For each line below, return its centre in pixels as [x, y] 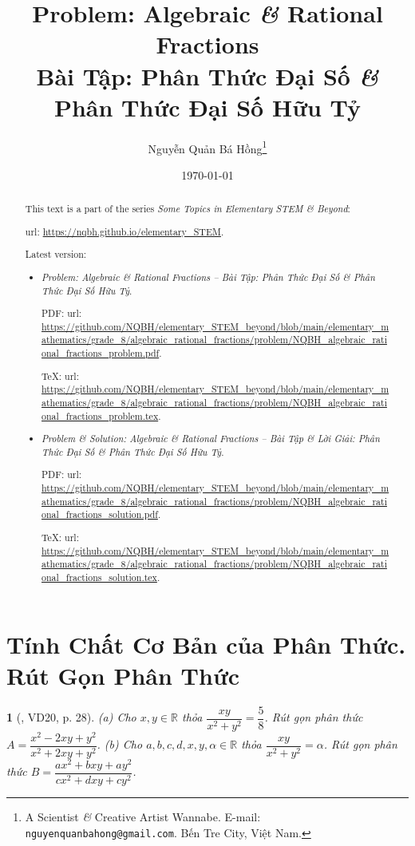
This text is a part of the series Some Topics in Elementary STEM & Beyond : [188, 209]
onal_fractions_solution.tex [99, 577]
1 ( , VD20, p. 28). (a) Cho [71, 717]
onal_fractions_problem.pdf [101, 353]
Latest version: [56, 254]
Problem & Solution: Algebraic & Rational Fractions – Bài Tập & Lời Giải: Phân [211, 439]
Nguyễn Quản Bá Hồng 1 [207, 147]
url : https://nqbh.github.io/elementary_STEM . [125, 231]
